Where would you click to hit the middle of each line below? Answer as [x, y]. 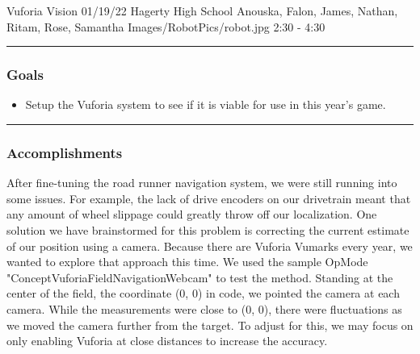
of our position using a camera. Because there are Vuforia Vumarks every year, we [210, 246]
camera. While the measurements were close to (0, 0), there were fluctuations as [204, 308]
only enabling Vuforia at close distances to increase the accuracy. [167, 341]
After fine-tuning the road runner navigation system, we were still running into [202, 183]
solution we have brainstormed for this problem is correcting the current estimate [208, 230]
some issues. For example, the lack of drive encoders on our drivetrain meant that [209, 198]
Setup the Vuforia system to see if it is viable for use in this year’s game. [206, 104]
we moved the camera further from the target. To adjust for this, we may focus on [210, 325]
